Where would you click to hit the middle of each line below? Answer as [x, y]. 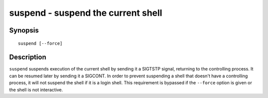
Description [28, 57]
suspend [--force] [40, 43]
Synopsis [24, 30]
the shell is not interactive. [36, 90]
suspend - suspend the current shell [86, 13]
